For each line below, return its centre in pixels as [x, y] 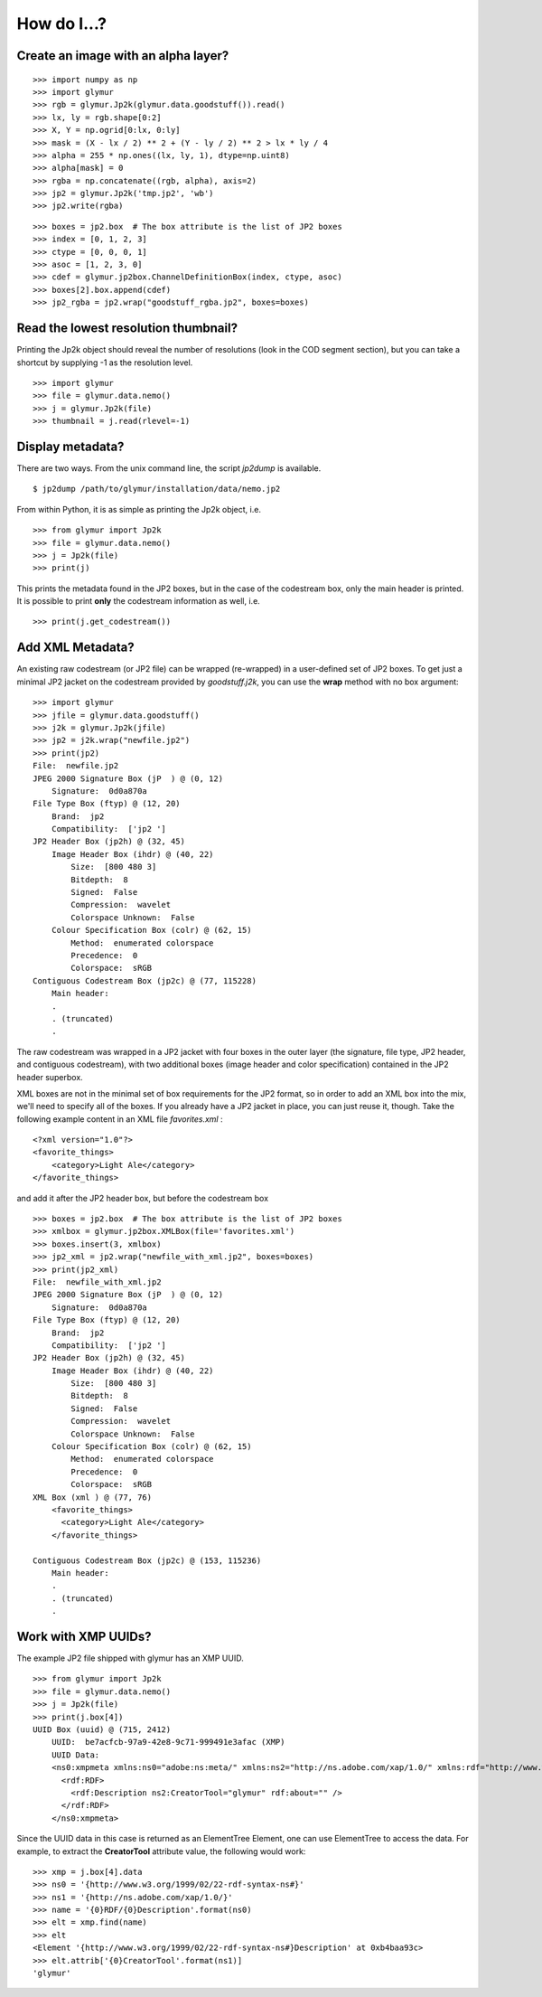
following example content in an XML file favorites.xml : [120, 1119]
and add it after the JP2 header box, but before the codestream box [143, 1198]
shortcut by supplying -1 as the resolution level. [105, 363]
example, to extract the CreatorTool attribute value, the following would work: [161, 1851]
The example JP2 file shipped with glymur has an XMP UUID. [130, 1658]
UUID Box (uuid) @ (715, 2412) [102, 1729]
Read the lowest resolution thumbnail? [127, 329]
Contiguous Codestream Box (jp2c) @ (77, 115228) [145, 980]
